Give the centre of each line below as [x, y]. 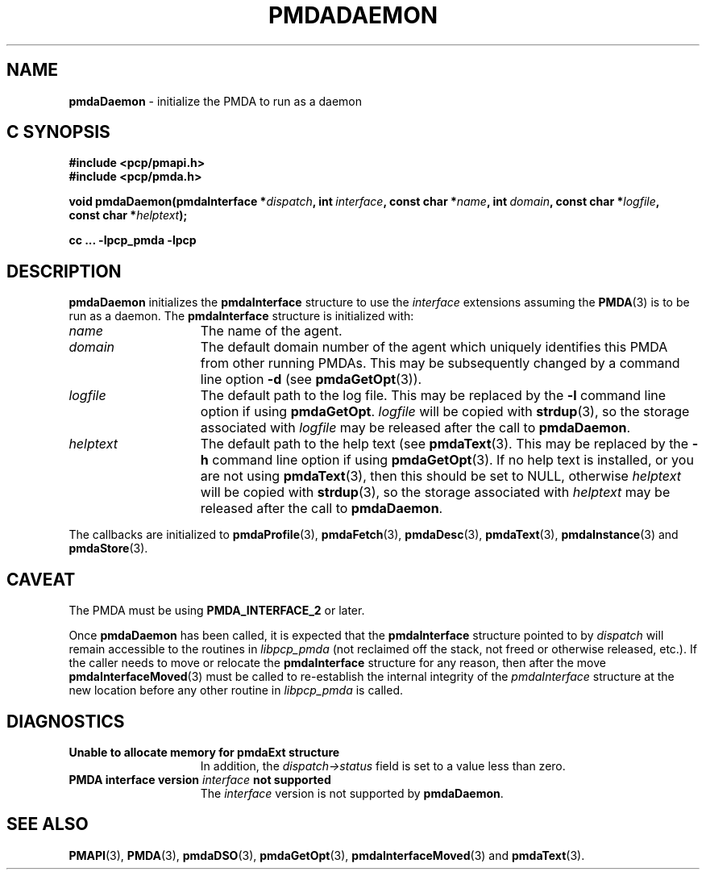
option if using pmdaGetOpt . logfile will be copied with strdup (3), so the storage [445, 412]
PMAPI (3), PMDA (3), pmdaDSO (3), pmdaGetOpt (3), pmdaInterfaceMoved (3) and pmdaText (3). [327, 855]
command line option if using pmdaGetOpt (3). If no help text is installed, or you [453, 460]
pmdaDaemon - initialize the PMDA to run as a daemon [216, 101]
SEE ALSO [48, 824]
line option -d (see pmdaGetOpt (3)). [311, 380]
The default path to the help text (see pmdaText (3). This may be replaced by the [444, 444]
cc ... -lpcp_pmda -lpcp [133, 240]
